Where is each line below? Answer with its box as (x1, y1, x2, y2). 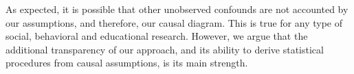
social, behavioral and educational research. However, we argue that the (5, 29, 308, 43)
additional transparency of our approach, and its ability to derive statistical (5, 42, 324, 56)
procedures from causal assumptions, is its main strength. (5, 56, 248, 70)
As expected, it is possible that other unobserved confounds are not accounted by (5, 2, 349, 16)
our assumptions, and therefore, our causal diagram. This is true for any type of (5, 15, 342, 29)
